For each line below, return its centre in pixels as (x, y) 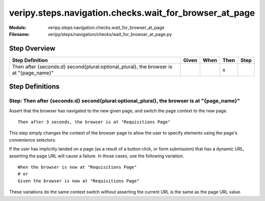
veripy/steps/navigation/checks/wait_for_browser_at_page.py (110, 34)
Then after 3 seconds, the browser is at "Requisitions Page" (94, 122)
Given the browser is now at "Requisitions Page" (79, 181)
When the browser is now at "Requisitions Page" (77, 167)
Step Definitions (34, 87)
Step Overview (32, 48)
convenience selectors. (33, 140)
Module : (18, 28)
